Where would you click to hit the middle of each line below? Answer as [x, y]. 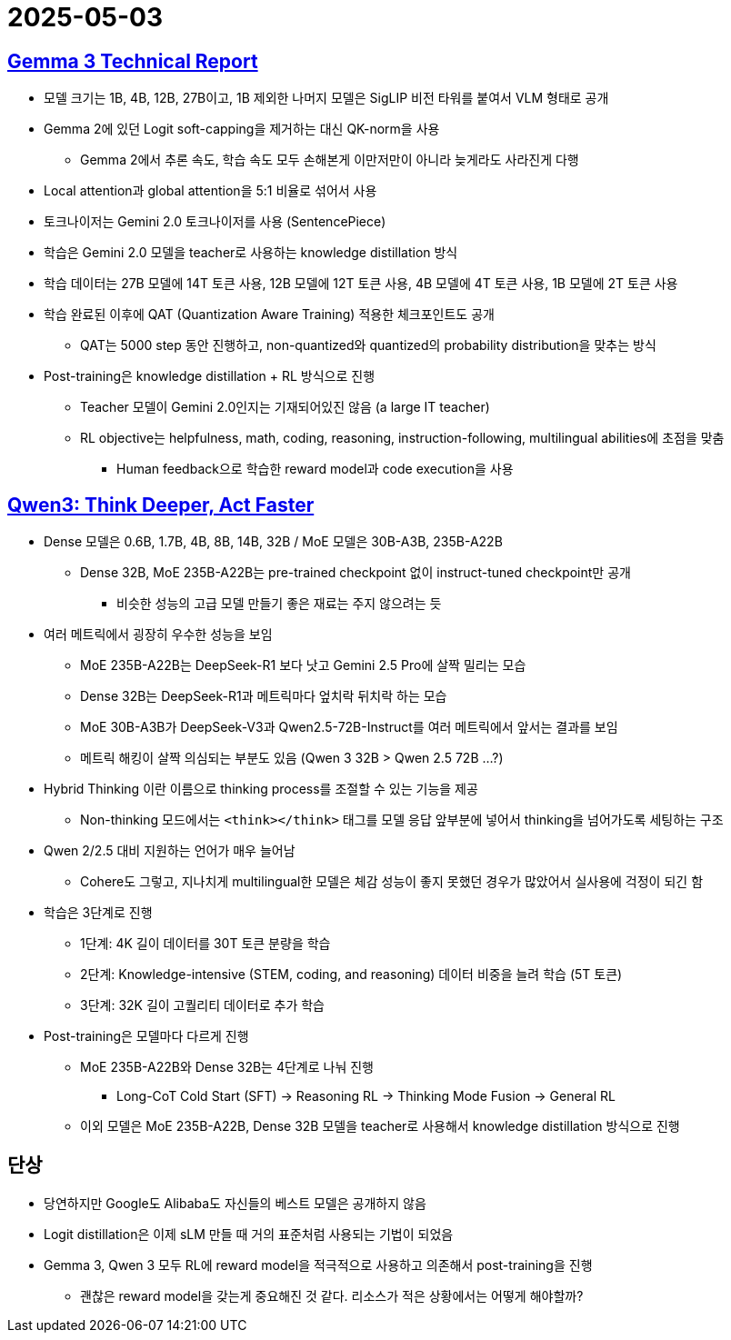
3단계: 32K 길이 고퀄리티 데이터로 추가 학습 [202, 1005]
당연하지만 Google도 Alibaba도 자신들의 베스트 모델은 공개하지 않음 [235, 1203]
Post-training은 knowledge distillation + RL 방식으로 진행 [210, 376]
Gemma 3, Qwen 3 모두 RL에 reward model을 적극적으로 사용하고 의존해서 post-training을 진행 [318, 1265]
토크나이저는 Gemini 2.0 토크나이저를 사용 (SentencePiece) [215, 222]
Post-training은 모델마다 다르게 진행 [146, 1036]
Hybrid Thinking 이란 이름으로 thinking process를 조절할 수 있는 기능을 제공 [261, 789]
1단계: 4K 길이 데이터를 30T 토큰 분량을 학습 [205, 944]
